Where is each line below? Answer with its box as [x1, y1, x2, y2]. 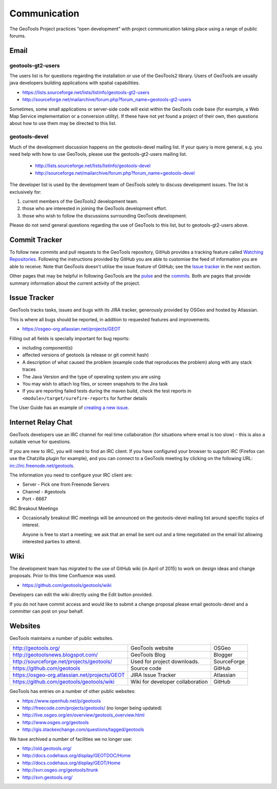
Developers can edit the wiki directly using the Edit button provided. [9, 592, 153, 598]
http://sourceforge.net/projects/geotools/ [12, 658, 112, 665]
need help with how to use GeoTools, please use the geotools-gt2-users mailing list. [9, 151, 187, 157]
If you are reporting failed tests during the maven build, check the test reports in [22, 388, 192, 394]
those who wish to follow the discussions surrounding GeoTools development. [22, 212, 187, 218]
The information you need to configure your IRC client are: [9, 472, 133, 478]
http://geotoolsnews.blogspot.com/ [12, 651, 98, 658]
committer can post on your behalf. [9, 608, 84, 614]
